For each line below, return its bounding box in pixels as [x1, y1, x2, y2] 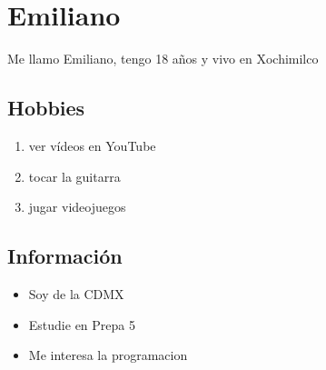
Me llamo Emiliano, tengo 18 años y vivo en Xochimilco [7, 49, 319, 68]
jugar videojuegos [28, 197, 126, 216]
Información [7, 242, 123, 270]
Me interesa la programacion [28, 345, 188, 365]
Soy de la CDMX [28, 284, 124, 303]
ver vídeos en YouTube [28, 135, 156, 155]
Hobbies [7, 94, 85, 122]
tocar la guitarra [28, 166, 121, 185]
